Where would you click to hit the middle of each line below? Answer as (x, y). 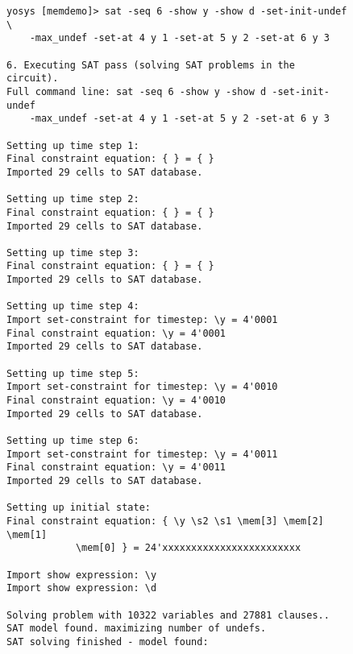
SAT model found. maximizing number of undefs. (137, 629)
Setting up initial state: (79, 508)
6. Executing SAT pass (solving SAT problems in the (151, 65)
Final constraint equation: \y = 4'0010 (116, 401)
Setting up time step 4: (73, 306)
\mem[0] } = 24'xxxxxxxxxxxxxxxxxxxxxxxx (188, 548)
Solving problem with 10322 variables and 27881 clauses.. (168, 615)
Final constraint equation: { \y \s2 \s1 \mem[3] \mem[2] (165, 521)
